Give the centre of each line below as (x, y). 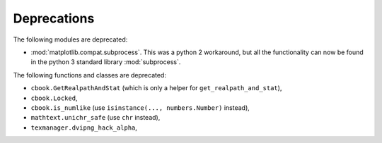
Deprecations (54, 18)
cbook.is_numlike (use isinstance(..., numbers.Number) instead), (140, 107)
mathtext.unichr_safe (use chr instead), (95, 118)
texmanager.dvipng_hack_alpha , (84, 128)
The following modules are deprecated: (70, 39)
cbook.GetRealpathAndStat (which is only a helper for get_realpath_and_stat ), (156, 88)
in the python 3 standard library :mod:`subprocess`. (106, 62)
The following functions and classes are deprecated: (89, 75)
